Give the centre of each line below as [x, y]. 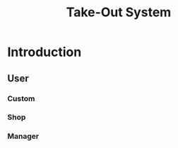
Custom [21, 98]
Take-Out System [119, 12]
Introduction [44, 52]
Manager [23, 137]
